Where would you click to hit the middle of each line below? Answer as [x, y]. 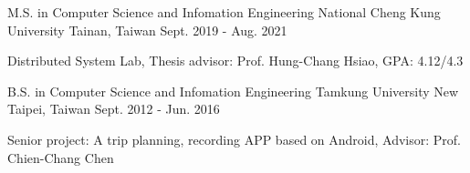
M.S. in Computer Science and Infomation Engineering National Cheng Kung [224, 12]
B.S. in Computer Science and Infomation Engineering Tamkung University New [233, 91]
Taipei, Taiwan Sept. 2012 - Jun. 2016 [114, 109]
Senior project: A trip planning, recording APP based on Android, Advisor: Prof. [234, 139]
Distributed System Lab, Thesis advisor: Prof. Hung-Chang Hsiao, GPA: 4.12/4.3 [235, 61]
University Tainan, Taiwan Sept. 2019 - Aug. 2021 [147, 30]
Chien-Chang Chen [61, 157]
